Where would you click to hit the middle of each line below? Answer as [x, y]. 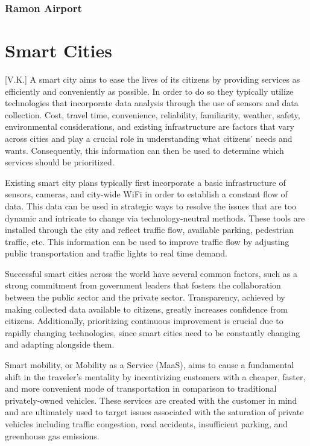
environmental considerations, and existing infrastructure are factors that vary [150, 126]
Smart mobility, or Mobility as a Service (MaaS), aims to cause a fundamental [150, 365]
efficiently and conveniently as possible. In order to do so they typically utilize [149, 91]
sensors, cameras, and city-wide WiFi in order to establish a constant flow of [146, 194]
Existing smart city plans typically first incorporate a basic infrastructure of [145, 182]
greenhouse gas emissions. [52, 435]
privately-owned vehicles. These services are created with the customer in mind [151, 400]
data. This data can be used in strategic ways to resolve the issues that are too [151, 205]
